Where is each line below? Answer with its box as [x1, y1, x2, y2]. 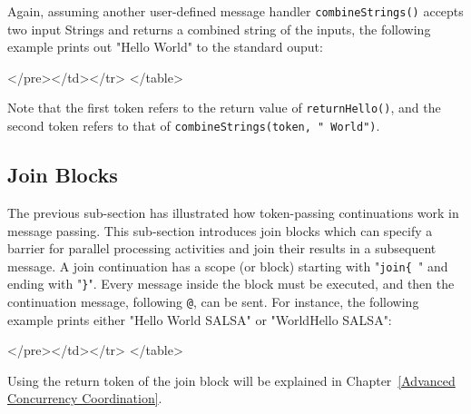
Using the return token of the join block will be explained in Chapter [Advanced [7, 370, 456, 389]
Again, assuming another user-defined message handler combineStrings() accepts [7, 2, 464, 20]
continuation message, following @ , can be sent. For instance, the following [7, 292, 419, 311]
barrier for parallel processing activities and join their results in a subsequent [7, 239, 437, 258]
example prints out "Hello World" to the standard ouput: [7, 37, 323, 56]
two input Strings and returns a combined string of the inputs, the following [7, 19, 431, 38]
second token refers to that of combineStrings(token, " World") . [7, 116, 380, 135]
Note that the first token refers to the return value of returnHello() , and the [7, 98, 441, 117]
